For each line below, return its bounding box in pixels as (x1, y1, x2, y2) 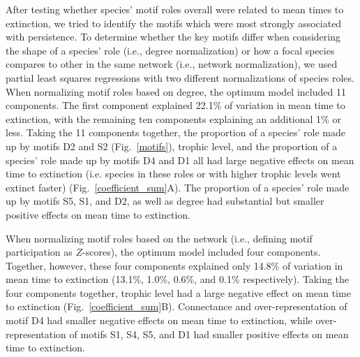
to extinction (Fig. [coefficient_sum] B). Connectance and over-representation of (6, 299, 347, 314)
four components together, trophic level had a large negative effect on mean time (6, 285, 351, 300)
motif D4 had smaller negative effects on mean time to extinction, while (6, 313, 313, 328)
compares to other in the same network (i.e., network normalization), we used (6, 57, 338, 71)
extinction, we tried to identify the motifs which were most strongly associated (6, 15, 342, 30)
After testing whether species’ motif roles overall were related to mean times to (6, 2, 344, 16)
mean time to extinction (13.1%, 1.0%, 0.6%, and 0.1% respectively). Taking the (6, 272, 350, 286)
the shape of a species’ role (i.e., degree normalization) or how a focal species (6, 43, 335, 57)
